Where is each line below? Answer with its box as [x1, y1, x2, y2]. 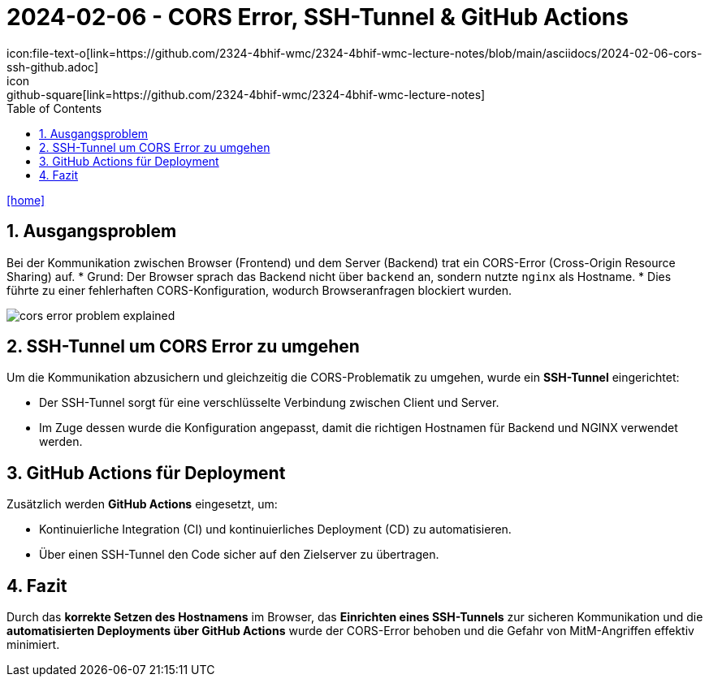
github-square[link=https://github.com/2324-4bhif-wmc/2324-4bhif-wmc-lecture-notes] [6, 87, 486, 102]
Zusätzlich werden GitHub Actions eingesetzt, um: [6, 497, 278, 512]
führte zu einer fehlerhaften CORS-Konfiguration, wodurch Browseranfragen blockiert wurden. [6, 283, 512, 297]
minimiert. [6, 638, 60, 652]
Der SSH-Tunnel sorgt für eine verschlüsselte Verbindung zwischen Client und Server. [39, 396, 499, 410]
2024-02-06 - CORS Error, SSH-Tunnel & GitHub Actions [6, 3, 629, 31]
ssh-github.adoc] [6, 59, 98, 74]
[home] [6, 192, 45, 207]
